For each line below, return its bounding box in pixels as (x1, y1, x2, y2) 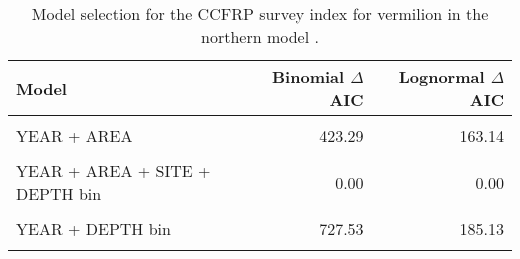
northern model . (201, 25, 319, 48)
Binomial (272, 65, 345, 88)
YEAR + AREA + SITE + (16, 159, 211, 182)
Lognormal (398, 65, 485, 88)
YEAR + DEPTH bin (16, 217, 171, 240)
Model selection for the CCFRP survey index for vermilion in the (31, 2, 489, 25)
